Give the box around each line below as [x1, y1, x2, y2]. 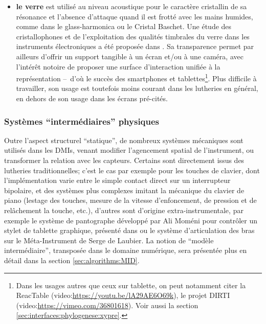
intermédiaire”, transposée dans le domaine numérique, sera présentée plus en [4, 245, 247, 256]
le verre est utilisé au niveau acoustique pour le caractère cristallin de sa [16, 1, 247, 11]
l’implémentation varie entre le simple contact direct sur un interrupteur [4, 175, 231, 186]
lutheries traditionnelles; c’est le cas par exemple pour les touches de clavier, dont [4, 165, 260, 175]
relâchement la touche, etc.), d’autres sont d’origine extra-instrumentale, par [4, 204, 243, 215]
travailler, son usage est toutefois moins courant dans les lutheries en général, [16, 83, 258, 94]
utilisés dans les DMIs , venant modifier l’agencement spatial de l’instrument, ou [4, 145, 254, 155]
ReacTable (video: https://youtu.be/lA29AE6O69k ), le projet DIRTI [16, 290, 230, 300]
